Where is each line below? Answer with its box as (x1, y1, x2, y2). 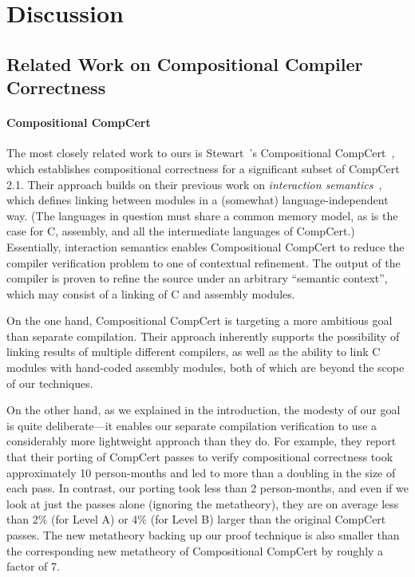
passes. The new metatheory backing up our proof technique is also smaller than (6, 527, 400, 543)
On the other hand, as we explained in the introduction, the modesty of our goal (6, 401, 401, 418)
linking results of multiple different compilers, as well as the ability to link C (6, 343, 381, 360)
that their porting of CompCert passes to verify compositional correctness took (6, 449, 393, 465)
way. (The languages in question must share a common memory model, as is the (6, 207, 398, 223)
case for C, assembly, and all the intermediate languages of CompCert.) (6, 223, 355, 239)
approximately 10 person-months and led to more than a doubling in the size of (6, 464, 396, 480)
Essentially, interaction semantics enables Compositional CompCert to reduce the (6, 238, 405, 255)
